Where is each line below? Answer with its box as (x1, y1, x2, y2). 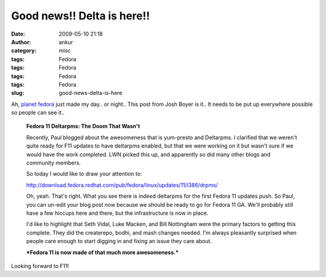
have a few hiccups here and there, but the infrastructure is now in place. (26, 209, 208, 217)
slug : (11, 90, 24, 97)
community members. (26, 159, 81, 166)
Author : (11, 38, 31, 45)
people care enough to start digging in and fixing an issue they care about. (26, 238, 212, 245)
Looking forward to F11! (11, 262, 69, 269)
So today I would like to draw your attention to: (26, 170, 142, 178)
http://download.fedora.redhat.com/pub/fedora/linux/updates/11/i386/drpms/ (26, 181, 219, 189)
